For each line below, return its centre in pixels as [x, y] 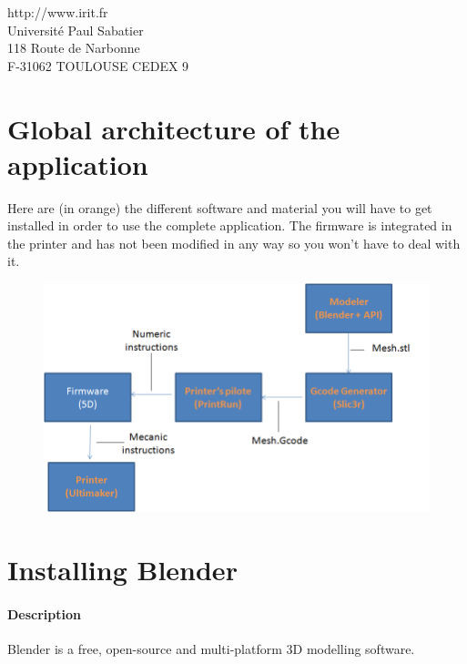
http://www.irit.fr [58, 12]
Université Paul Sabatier [76, 30]
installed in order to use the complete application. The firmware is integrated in [230, 225]
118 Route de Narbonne [74, 48]
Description [45, 614]
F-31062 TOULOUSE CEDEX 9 [98, 65]
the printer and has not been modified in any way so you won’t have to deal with [234, 243]
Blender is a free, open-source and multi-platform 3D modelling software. [211, 649]
